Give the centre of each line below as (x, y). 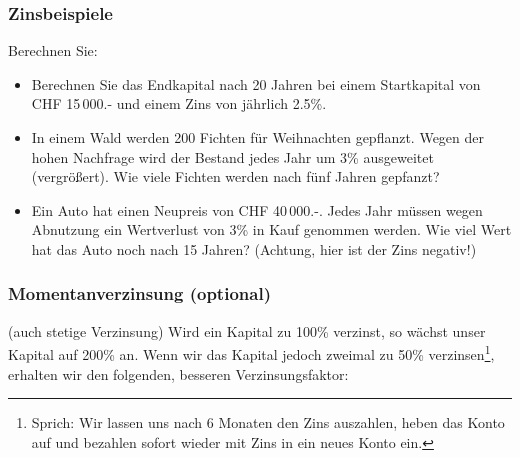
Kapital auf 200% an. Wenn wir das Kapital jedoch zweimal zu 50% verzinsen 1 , (251, 353)
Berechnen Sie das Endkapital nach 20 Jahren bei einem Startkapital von (256, 83)
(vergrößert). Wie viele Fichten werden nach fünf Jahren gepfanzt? (235, 176)
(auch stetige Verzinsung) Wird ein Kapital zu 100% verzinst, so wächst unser (247, 330)
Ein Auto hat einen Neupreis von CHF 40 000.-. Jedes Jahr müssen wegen (257, 209)
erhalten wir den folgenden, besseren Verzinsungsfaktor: (178, 373)
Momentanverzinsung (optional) (139, 293)
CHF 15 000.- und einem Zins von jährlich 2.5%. (179, 103)
